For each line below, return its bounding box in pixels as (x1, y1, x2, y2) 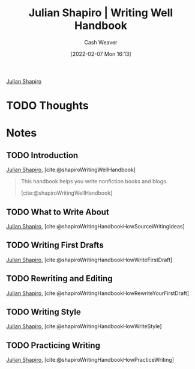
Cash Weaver (84, 38, 118, 46)
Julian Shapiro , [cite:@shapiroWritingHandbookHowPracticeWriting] (6, 356, 174, 364)
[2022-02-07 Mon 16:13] (70, 50, 131, 57)
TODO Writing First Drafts (6, 240, 104, 251)
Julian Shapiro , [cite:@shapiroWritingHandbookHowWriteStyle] (6, 323, 162, 330)
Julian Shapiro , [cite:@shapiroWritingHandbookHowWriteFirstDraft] (6, 256, 173, 263)
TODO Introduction (6, 150, 79, 160)
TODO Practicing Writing (6, 340, 101, 350)
